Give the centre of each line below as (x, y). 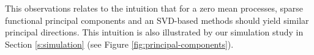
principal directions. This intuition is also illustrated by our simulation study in (154, 32)
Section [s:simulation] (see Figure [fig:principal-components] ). (119, 44)
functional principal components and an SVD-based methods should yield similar (157, 20)
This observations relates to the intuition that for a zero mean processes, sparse (154, 8)
